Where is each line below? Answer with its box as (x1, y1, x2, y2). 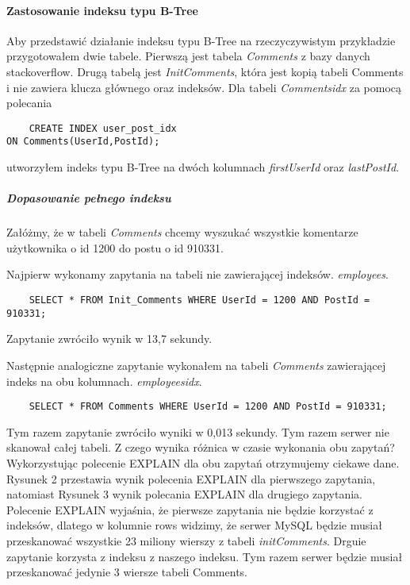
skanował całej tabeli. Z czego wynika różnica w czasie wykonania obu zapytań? (6, 439, 395, 456)
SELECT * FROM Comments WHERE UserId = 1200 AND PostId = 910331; (29, 401, 387, 413)
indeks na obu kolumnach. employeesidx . (6, 372, 202, 389)
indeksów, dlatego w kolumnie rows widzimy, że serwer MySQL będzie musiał (6, 517, 382, 533)
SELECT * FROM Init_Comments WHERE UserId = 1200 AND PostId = (29, 294, 370, 306)
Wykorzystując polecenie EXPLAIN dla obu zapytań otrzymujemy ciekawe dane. (6, 454, 400, 471)
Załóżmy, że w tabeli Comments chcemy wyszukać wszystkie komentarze (6, 224, 358, 241)
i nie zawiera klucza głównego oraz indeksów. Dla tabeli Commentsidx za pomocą (6, 79, 402, 95)
